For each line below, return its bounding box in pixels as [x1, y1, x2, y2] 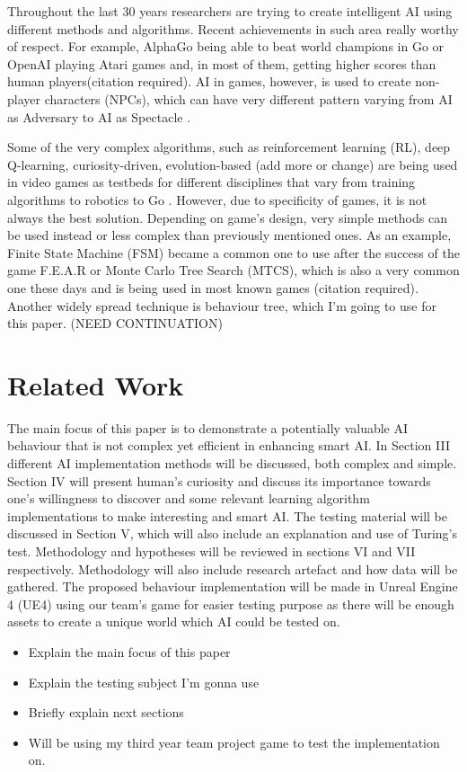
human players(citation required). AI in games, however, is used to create [7, 72, 411, 91]
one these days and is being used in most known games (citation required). [7, 278, 419, 297]
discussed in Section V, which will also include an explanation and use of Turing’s [7, 524, 458, 543]
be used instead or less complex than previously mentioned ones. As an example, [7, 226, 452, 244]
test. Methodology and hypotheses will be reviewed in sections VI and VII [7, 541, 416, 560]
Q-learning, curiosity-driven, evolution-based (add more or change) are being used [7, 155, 458, 173]
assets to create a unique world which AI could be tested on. [7, 612, 340, 631]
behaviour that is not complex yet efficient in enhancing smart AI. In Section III [7, 436, 450, 455]
